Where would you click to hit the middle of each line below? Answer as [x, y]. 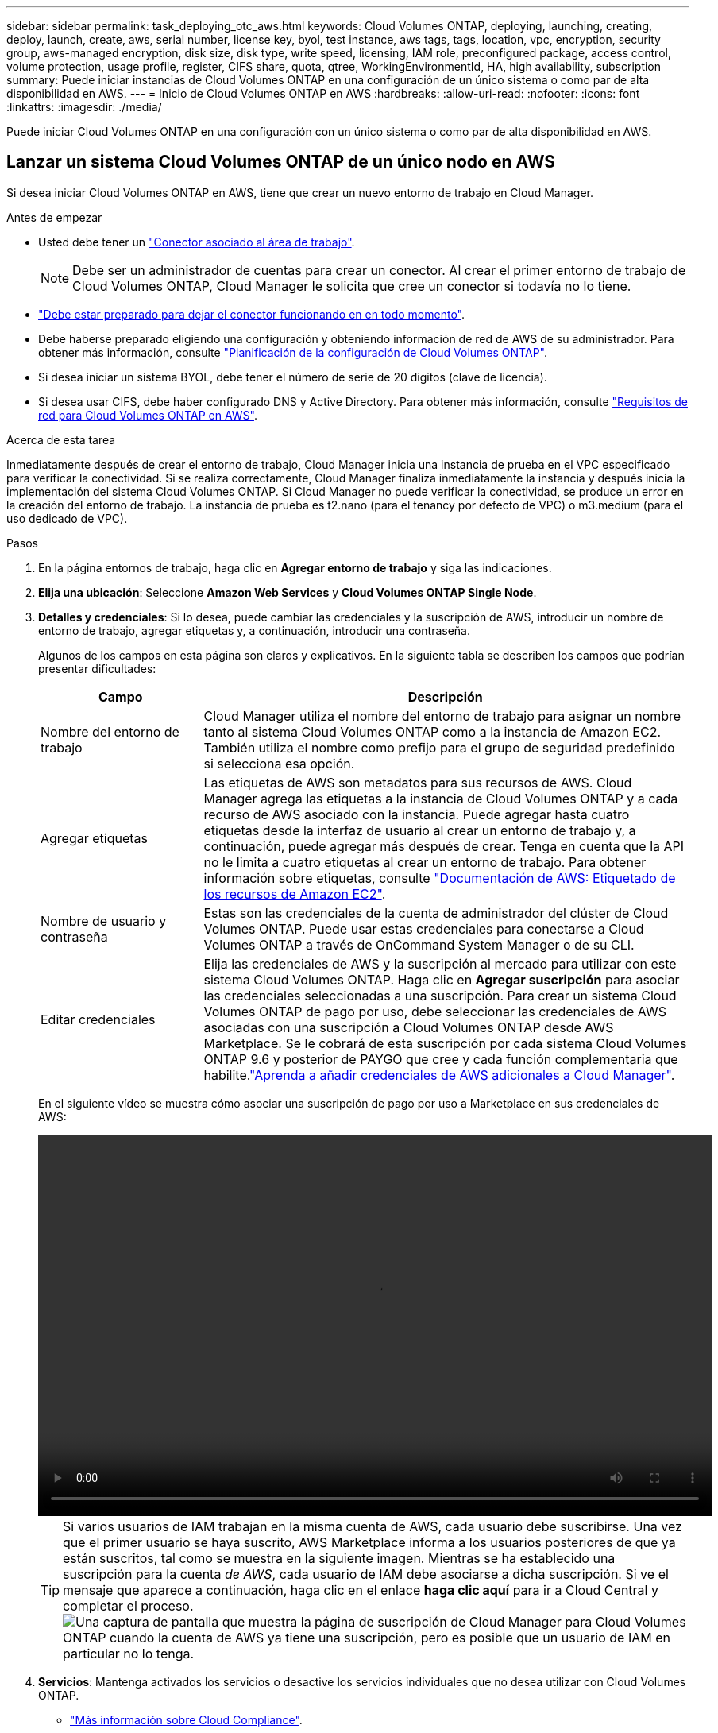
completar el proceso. [128, 1605]
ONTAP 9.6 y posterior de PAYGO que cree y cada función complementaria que [441, 1059]
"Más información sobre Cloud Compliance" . [186, 1719]
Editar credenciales [98, 1019]
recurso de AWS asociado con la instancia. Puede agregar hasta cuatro [417, 814]
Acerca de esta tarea [61, 439]
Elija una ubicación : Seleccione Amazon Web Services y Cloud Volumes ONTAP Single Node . [288, 592]
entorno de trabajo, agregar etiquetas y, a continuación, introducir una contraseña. [255, 630]
